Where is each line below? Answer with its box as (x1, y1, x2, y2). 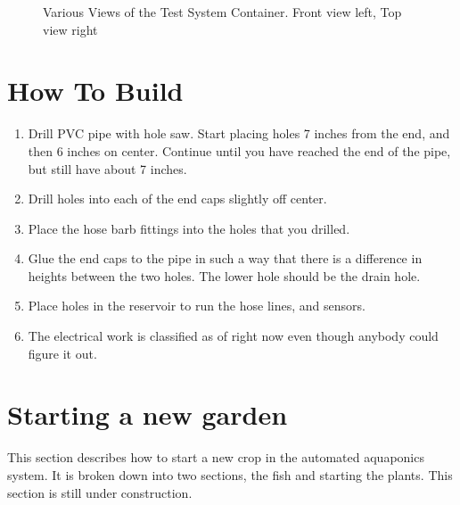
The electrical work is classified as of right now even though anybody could (28, 327, 439, 345)
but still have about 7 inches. (28, 159, 187, 178)
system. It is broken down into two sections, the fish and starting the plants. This (7, 465, 453, 484)
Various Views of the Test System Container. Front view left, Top (43, 3, 402, 21)
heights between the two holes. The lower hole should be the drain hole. (28, 266, 421, 285)
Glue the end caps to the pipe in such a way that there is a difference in (28, 249, 423, 268)
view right (43, 20, 98, 38)
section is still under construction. (7, 483, 193, 501)
